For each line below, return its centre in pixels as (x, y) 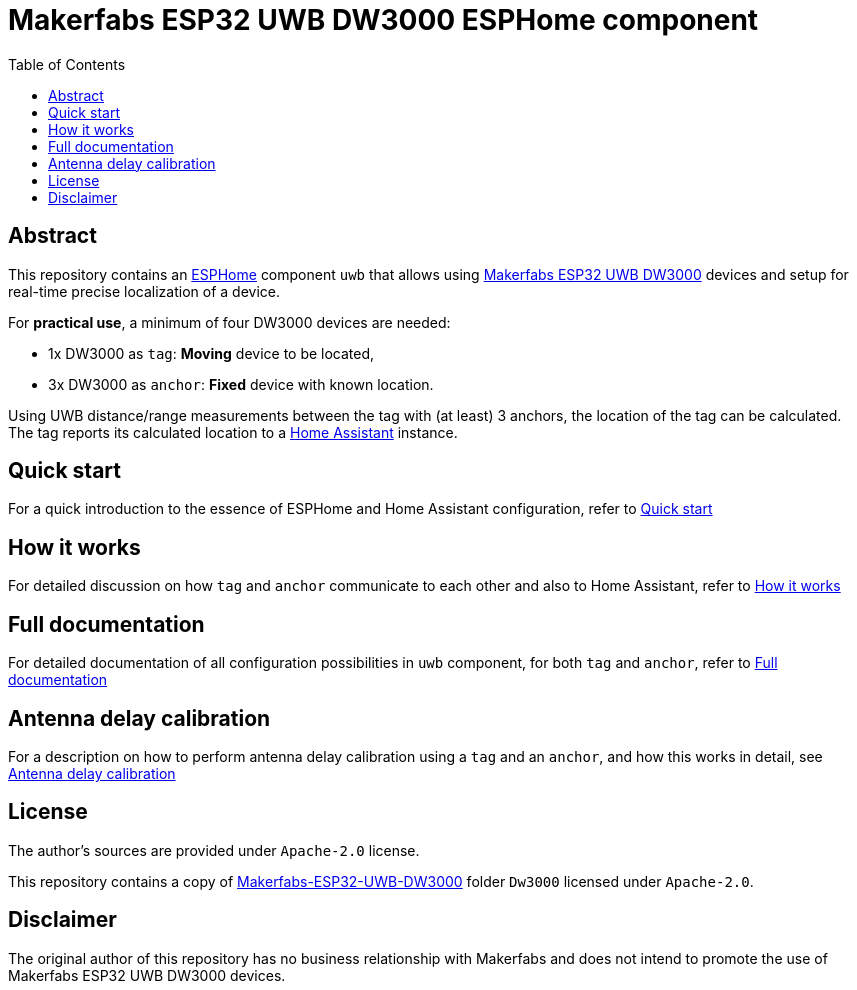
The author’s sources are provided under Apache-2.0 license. (214, 850)
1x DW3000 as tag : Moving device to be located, (211, 353)
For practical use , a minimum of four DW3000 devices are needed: (229, 322)
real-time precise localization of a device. (144, 291)
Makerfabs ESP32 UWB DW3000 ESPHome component (383, 20)
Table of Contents (67, 64)
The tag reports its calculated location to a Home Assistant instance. (233, 432)
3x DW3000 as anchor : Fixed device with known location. (241, 384)
